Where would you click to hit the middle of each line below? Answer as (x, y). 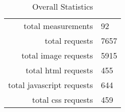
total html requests (59, 70)
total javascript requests (51, 85)
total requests (69, 40)
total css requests (62, 100)
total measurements (58, 26)
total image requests (57, 55)
